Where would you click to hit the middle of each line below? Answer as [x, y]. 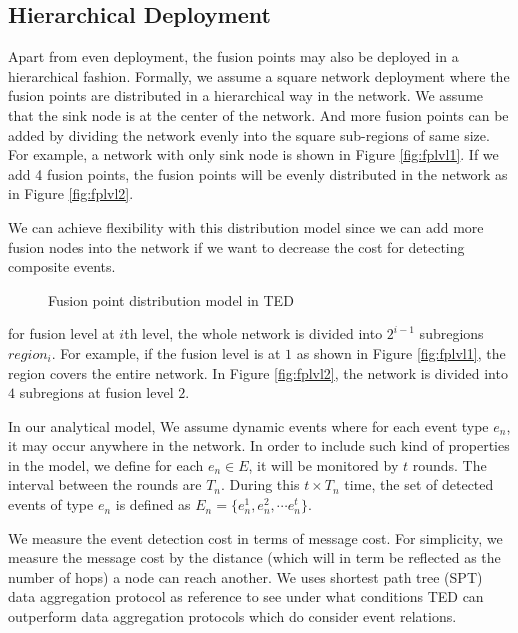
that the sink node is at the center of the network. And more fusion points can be [258, 114]
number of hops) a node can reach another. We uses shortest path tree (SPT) [245, 576]
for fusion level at [61, 333]
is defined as [153, 504]
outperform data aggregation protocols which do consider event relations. [232, 616]
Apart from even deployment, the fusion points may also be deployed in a [233, 56]
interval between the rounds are [105, 484]
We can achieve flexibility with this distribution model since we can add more [246, 226]
